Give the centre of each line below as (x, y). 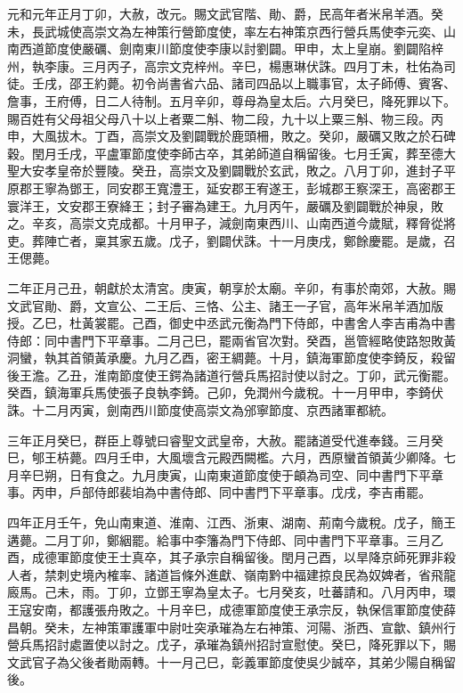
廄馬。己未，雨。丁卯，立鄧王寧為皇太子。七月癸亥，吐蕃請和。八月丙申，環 (231, 592)
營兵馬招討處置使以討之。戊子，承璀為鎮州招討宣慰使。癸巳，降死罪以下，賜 (231, 644)
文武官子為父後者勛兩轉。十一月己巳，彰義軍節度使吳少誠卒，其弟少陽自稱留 (231, 661)
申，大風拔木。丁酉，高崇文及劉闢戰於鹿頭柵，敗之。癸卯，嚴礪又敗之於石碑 (231, 136)
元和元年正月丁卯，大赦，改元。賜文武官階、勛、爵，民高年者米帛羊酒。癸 (225, 13)
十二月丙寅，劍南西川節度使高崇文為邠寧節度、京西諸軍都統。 (212, 410)
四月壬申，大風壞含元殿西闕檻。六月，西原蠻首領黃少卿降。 (268, 457)
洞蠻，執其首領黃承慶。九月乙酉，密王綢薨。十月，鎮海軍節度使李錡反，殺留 (231, 358)
